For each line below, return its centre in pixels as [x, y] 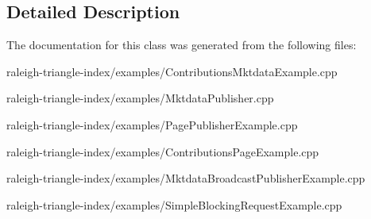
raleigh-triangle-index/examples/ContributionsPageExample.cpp [163, 151]
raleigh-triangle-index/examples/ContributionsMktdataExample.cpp [172, 71]
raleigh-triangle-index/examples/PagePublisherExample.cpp [152, 124]
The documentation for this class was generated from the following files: [182, 45]
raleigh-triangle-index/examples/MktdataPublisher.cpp [140, 98]
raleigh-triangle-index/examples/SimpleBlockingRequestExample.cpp [174, 204]
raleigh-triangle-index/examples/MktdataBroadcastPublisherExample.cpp [186, 178]
